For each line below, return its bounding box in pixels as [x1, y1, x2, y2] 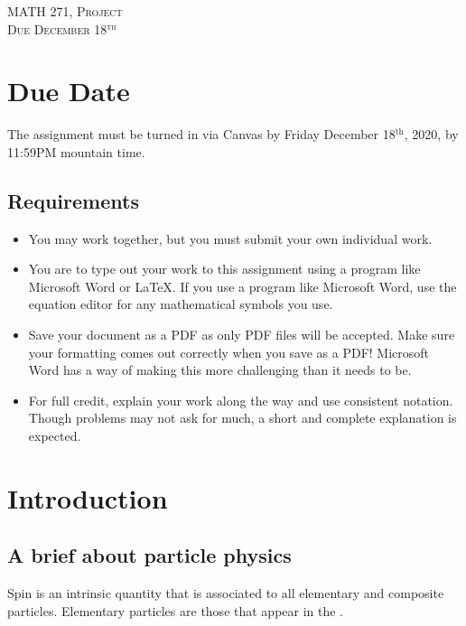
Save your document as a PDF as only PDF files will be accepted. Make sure [28, 325, 455, 344]
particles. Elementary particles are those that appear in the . [7, 601, 344, 620]
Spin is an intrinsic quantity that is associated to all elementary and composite [7, 584, 444, 603]
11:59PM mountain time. [7, 142, 145, 161]
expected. [28, 426, 81, 445]
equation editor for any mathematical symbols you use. [28, 294, 333, 313]
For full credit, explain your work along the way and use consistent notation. [28, 390, 453, 409]
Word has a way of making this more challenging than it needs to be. [28, 360, 412, 379]
